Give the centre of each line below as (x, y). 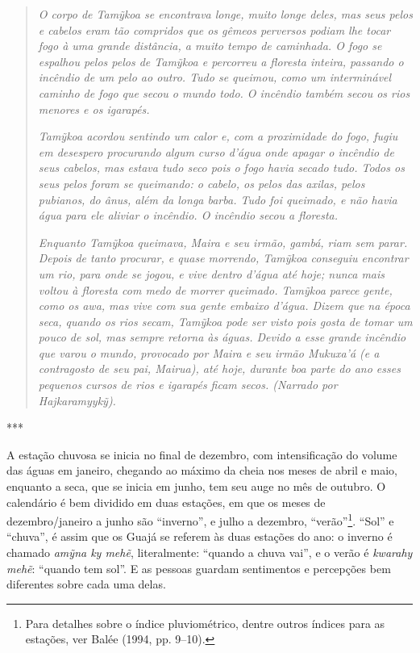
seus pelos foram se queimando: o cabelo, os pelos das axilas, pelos (202, 183)
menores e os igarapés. (94, 109)
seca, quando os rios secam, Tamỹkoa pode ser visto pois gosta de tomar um (225, 321)
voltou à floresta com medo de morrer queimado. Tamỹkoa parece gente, (215, 289)
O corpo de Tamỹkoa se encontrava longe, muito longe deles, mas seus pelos (225, 14)
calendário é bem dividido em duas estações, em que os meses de (166, 502)
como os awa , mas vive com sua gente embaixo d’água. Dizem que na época (224, 306)
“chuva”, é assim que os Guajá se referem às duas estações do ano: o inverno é (200, 536)
